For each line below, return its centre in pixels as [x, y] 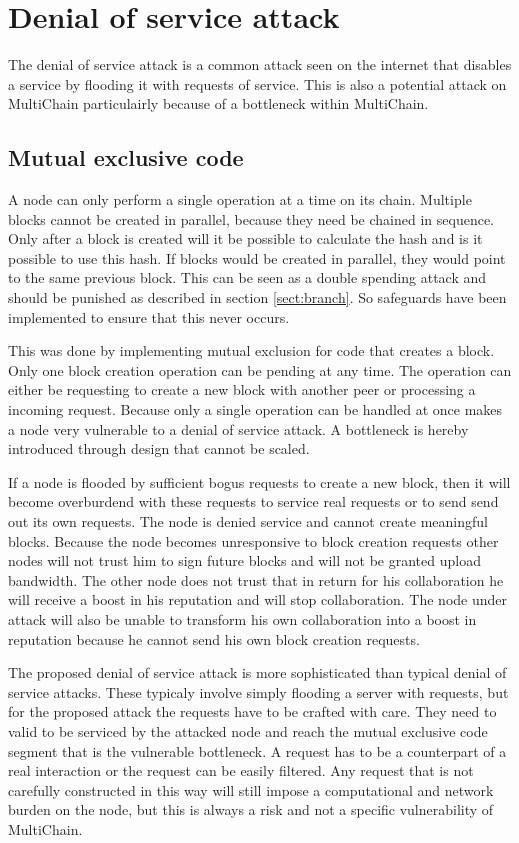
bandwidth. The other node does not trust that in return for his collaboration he [256, 579]
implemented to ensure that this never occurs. [149, 316]
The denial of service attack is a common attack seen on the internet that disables [260, 64]
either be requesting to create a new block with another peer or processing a [242, 389]
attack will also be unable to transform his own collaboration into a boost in [242, 618]
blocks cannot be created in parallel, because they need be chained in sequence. [251, 218]
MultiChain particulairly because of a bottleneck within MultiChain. [218, 103]
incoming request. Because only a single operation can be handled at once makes [255, 409]
